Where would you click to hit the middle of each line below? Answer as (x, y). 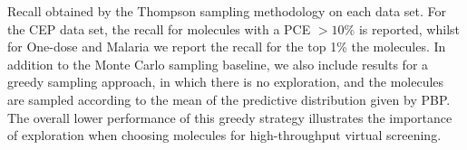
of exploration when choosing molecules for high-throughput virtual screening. (224, 135)
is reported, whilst (409, 28)
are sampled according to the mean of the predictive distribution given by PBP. (229, 99)
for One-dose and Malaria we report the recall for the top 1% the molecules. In (227, 47)
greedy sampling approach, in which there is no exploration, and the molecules (226, 82)
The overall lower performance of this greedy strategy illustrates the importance (230, 117)
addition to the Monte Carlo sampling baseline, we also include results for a (218, 64)
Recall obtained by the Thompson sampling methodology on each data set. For (227, 11)
